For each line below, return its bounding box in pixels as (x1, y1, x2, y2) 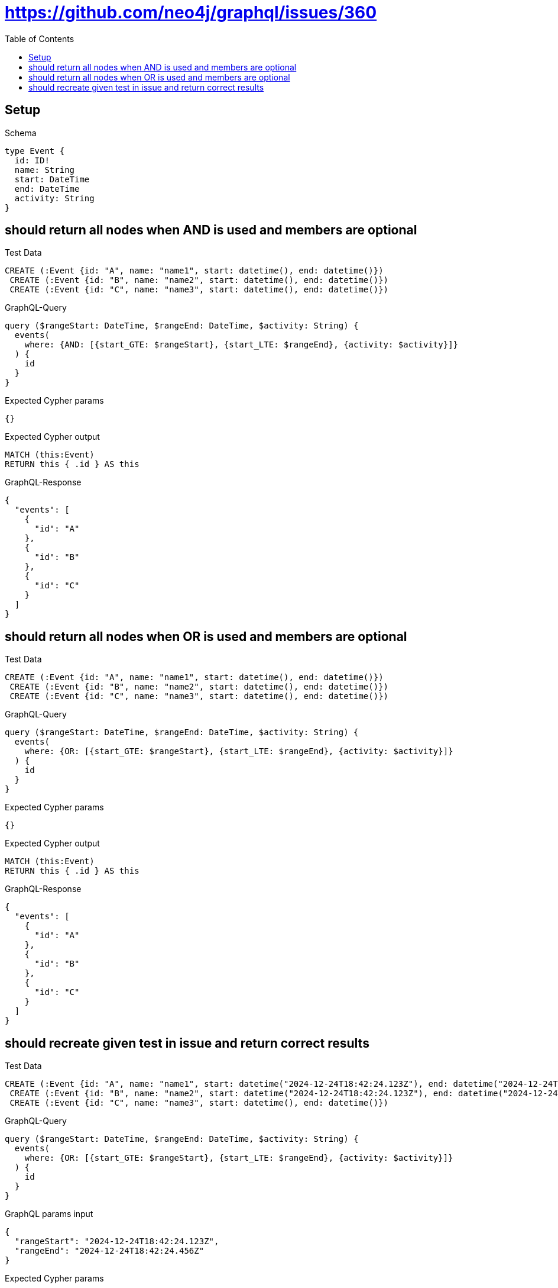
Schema (5, 127, 37, 138)
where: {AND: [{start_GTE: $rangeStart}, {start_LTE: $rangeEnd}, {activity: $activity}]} (24, 340, 459, 350)
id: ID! (14, 155, 50, 165)
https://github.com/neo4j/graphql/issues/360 (5, 2, 377, 22)
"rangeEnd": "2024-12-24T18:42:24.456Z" (14, 1246, 205, 1256)
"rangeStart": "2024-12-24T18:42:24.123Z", (14, 1237, 219, 1247)
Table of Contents (5, 33, 74, 44)
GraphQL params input (5, 1209, 93, 1219)
